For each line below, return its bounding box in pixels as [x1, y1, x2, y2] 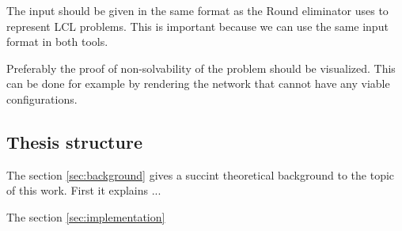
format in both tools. [6, 33, 108, 50]
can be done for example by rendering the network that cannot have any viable [6, 75, 390, 92]
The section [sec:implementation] [6, 208, 165, 225]
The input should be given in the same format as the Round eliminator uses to [6, 2, 389, 18]
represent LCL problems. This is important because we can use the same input [6, 17, 389, 34]
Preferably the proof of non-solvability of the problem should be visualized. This [6, 59, 396, 76]
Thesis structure [6, 129, 142, 153]
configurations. [6, 90, 78, 107]
